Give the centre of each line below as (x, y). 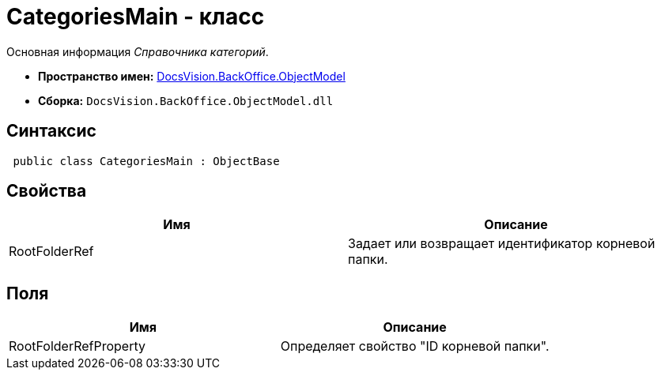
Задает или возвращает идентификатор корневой (502, 244)
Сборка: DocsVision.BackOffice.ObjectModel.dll (186, 100)
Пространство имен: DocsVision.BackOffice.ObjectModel (192, 76)
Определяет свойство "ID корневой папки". (415, 346)
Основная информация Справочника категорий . (138, 51)
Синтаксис (51, 131)
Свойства (47, 191)
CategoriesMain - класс (136, 17)
